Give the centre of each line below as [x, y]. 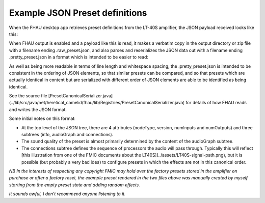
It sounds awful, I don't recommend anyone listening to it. [67, 194]
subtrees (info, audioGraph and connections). [67, 135]
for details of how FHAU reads [216, 103]
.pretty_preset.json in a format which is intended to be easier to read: [79, 57]
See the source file [28, 96]
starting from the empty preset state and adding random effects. [75, 185]
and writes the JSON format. [38, 109]
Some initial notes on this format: [42, 118]
